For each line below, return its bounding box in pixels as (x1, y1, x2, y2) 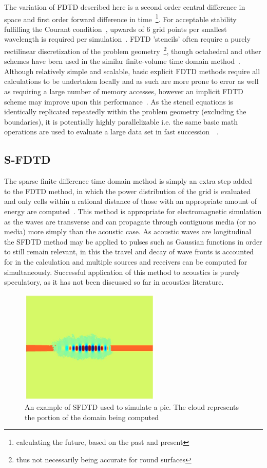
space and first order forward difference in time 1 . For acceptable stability (4, 12, 237, 24)
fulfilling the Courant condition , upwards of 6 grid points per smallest (4, 23, 227, 34)
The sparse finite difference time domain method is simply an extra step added (4, 176, 252, 186)
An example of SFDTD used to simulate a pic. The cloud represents (25, 402, 239, 412)
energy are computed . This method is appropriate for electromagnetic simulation (4, 206, 262, 217)
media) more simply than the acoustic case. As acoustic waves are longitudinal (4, 226, 252, 237)
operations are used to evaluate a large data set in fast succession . (4, 126, 219, 137)
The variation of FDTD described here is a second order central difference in (4, 2, 245, 12)
